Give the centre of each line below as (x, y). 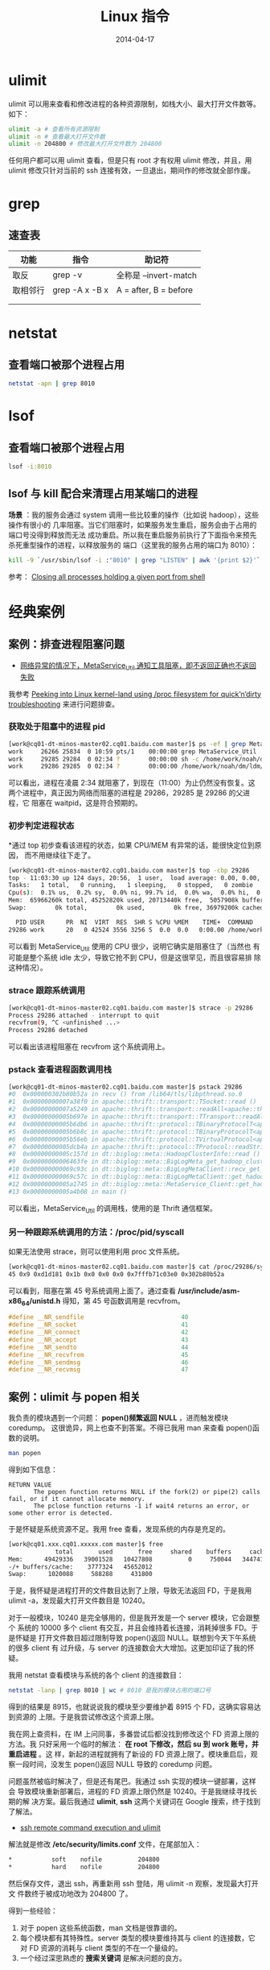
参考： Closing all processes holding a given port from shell (107, 576)
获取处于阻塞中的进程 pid (57, 727)
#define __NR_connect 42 (98, 1333)
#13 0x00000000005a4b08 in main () (68, 1192)
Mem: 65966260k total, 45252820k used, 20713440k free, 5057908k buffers (138, 900)
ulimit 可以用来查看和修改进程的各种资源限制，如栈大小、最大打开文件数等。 (135, 104)
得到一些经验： (33, 1910)
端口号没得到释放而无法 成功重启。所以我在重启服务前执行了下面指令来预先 (133, 535)
